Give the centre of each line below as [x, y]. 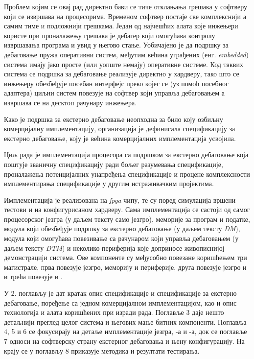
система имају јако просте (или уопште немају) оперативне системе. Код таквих [124, 64]
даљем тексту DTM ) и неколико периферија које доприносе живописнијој [114, 248]
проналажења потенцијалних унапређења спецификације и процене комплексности [127, 174]
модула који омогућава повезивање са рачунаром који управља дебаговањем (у [121, 238]
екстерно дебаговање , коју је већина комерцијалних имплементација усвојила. [120, 138]
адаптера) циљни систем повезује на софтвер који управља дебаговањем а [114, 93]
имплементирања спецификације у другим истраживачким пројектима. [109, 183]
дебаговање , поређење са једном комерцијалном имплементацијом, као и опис [120, 302]
